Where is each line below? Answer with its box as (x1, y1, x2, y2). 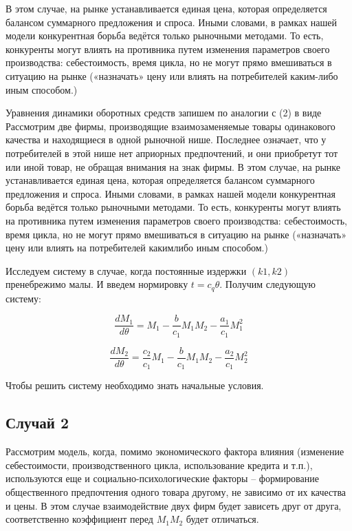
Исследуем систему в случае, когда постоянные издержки (5, 263, 247, 278)
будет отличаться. (186, 512, 259, 526)
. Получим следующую (219, 277, 316, 291)
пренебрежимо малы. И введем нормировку (5, 277, 188, 291)
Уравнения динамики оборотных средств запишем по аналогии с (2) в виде (5, 105, 322, 120)
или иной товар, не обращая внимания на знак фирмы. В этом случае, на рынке (5, 159, 340, 174)
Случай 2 (5, 412, 69, 433)
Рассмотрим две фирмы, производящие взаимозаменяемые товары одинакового (5, 118, 335, 133)
